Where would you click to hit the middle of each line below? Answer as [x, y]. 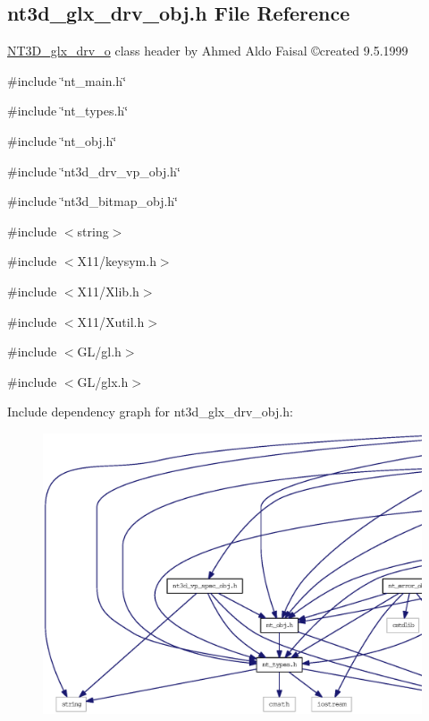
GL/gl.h [99, 352]
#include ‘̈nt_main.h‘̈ [67, 80]
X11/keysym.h [117, 261]
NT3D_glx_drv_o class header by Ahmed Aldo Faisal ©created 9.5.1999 [208, 51]
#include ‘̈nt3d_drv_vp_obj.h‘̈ [94, 171]
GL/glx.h [103, 381]
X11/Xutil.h [111, 321]
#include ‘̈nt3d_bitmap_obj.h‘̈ [93, 201]
